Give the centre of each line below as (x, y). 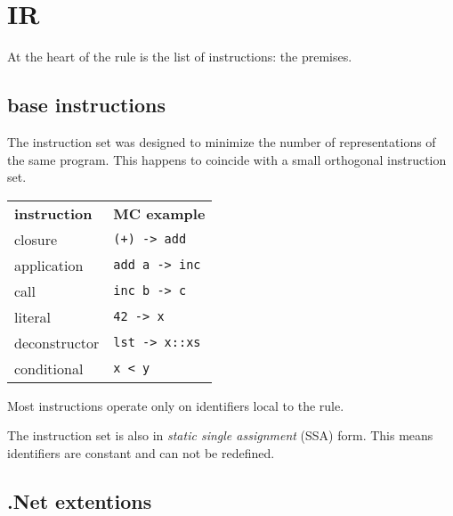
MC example (159, 213)
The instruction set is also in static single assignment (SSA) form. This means (220, 435)
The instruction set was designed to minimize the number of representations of (222, 141)
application (49, 265)
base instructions (87, 105)
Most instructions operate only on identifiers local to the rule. (176, 405)
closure (36, 239)
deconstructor (57, 342)
